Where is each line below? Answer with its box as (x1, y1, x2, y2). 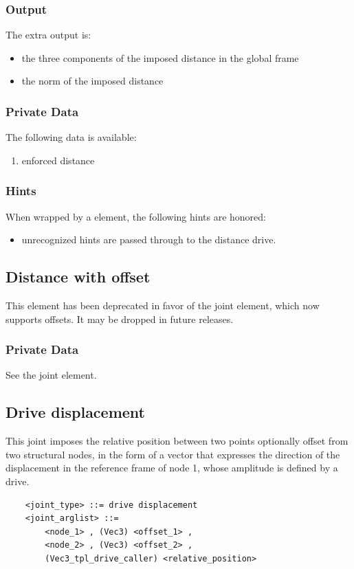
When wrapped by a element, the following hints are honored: (5, 209, 266, 223)
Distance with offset (5, 266, 151, 287)
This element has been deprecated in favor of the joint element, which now (5, 298, 320, 313)
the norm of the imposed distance (21, 74, 164, 88)
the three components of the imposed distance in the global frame (21, 50, 299, 65)
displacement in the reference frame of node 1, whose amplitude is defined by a (5, 460, 338, 475)
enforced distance (21, 153, 95, 167)
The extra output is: (5, 27, 91, 42)
